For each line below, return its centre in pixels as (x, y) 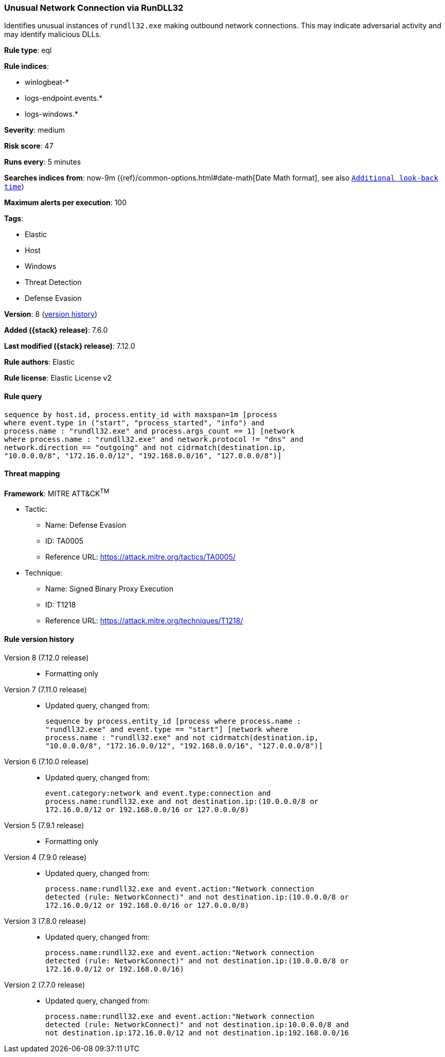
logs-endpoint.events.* (64, 98)
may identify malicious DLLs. (53, 34)
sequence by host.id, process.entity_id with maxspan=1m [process (141, 414)
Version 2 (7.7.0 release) (45, 984)
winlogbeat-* (47, 82)
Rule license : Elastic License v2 (58, 378)
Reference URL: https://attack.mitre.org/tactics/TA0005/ (140, 557)
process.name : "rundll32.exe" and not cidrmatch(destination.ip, (182, 737)
